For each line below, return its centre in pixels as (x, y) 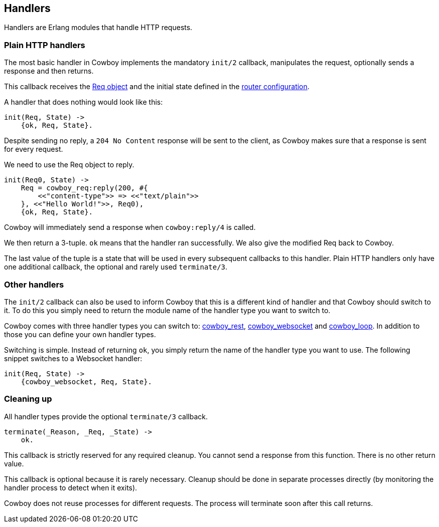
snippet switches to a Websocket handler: (73, 358)
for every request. (34, 149)
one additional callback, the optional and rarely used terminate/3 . (116, 267)
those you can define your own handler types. (80, 334)
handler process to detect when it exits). (71, 487)
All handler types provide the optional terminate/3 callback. (106, 416)
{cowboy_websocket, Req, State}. (87, 381)
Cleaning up (28, 399)
